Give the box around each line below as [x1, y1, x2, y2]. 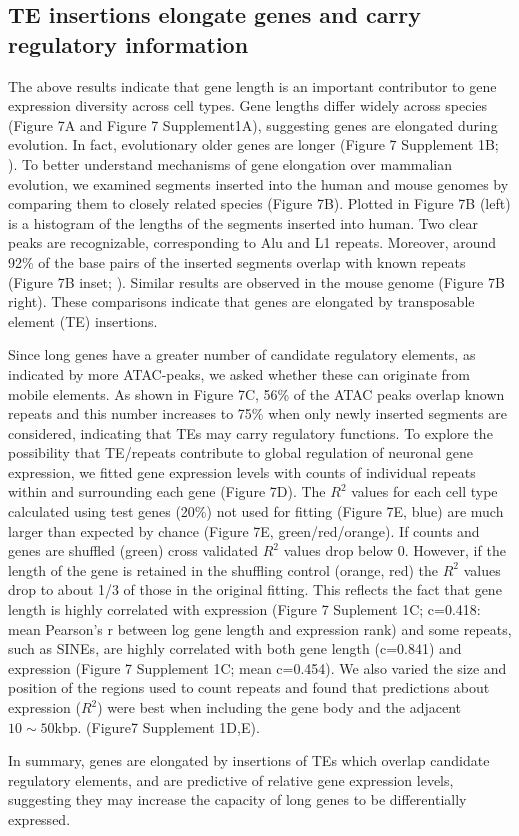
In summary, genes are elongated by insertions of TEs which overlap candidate [8, 750, 490, 771]
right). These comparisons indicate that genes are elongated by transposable [8, 291, 475, 312]
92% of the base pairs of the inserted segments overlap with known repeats [8, 251, 466, 272]
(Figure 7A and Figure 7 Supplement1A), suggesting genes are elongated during [8, 114, 498, 135]
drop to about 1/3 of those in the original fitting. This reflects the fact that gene [8, 579, 502, 600]
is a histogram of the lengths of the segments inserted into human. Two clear [8, 212, 478, 233]
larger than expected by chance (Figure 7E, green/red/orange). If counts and [8, 520, 480, 541]
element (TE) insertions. [8, 310, 158, 331]
